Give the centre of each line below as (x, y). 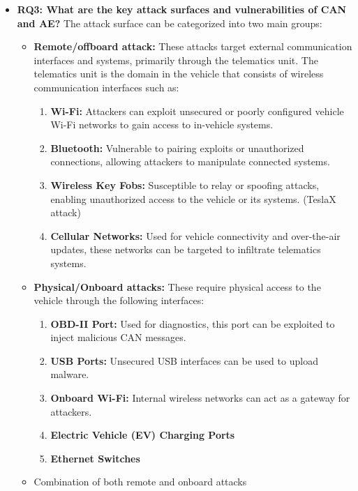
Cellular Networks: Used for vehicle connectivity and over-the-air (195, 235)
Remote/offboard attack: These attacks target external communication (193, 46)
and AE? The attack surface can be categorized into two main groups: (170, 23)
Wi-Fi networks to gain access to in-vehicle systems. (162, 124)
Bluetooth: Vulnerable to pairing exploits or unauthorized (177, 148)
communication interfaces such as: (106, 87)
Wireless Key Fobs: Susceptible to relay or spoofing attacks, (185, 184)
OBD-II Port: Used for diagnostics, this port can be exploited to (193, 323)
